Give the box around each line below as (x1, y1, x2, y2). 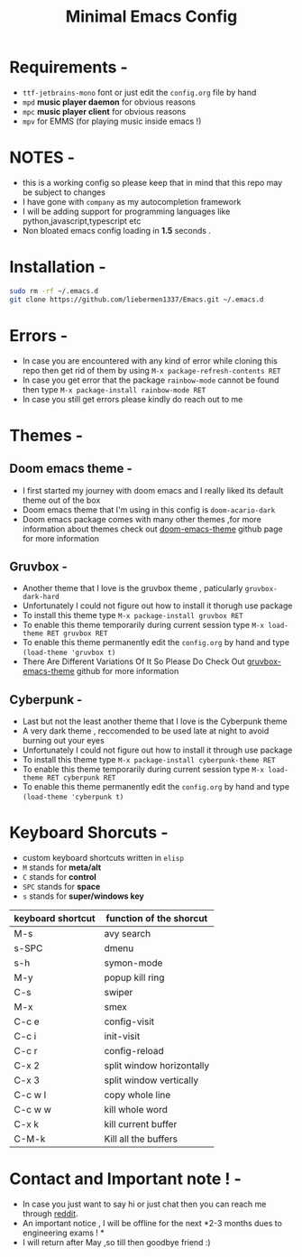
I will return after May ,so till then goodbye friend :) (22, 1237, 211, 1247)
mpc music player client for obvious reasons (22, 106, 187, 116)
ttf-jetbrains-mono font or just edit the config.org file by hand (22, 87, 257, 97)
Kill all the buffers (104, 1132, 178, 1145)
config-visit (104, 1015, 155, 1028)
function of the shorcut (105, 912, 208, 925)
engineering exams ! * (22, 1227, 105, 1238)
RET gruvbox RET (46, 629, 108, 638)
